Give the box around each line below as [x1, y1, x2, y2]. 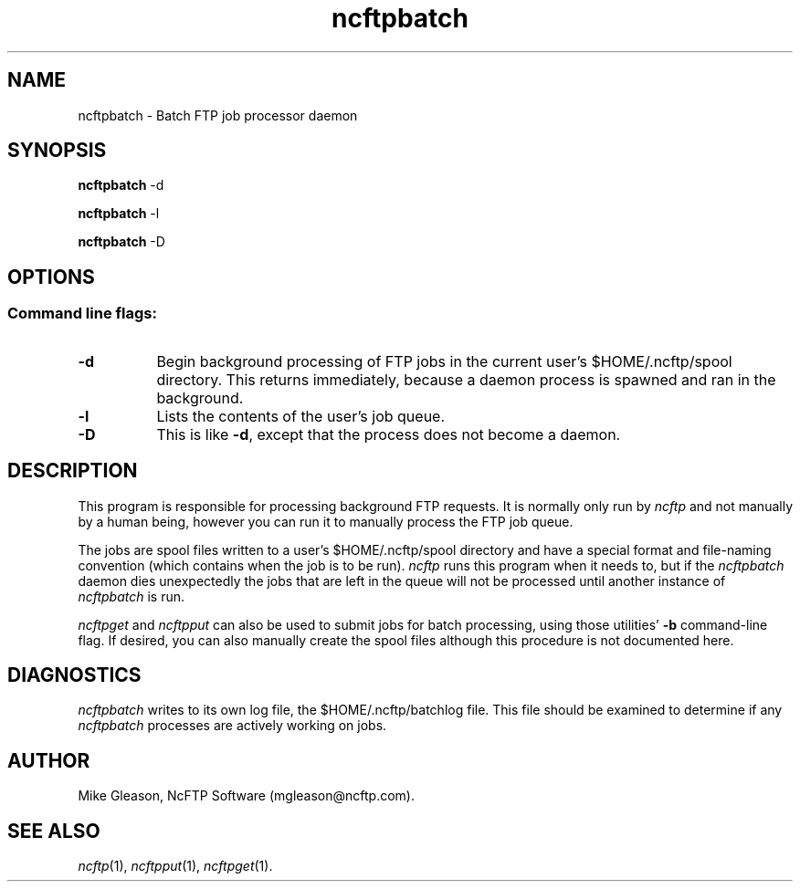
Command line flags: [7, 304, 157, 323]
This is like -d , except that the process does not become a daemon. [156, 424, 621, 444]
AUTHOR [7, 748, 90, 772]
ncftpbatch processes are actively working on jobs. [78, 717, 387, 734]
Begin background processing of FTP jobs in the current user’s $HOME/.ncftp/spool [156, 351, 732, 371]
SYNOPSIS [7, 139, 107, 162]
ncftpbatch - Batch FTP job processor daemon [78, 107, 358, 123]
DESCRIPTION [7, 459, 138, 483]
